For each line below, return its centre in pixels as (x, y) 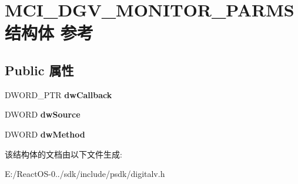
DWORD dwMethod (45, 134)
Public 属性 (39, 70)
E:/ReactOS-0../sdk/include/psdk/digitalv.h (85, 174)
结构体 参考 (49, 33)
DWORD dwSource (43, 114)
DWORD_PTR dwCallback (58, 94)
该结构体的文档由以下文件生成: (63, 154)
